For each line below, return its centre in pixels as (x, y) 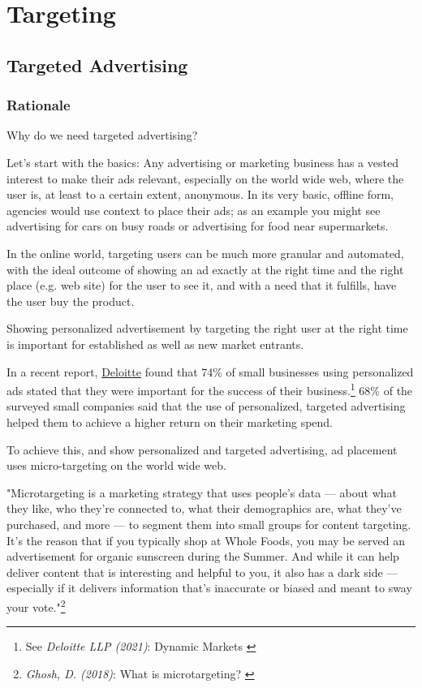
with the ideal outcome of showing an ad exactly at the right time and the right (205, 269)
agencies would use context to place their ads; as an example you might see (194, 210)
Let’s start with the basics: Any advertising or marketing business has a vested (202, 162)
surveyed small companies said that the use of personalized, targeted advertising (206, 406)
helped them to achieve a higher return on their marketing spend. (170, 421)
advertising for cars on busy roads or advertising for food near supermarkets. (198, 226)
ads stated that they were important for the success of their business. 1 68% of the (210, 389)
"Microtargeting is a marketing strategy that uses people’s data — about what (202, 492)
